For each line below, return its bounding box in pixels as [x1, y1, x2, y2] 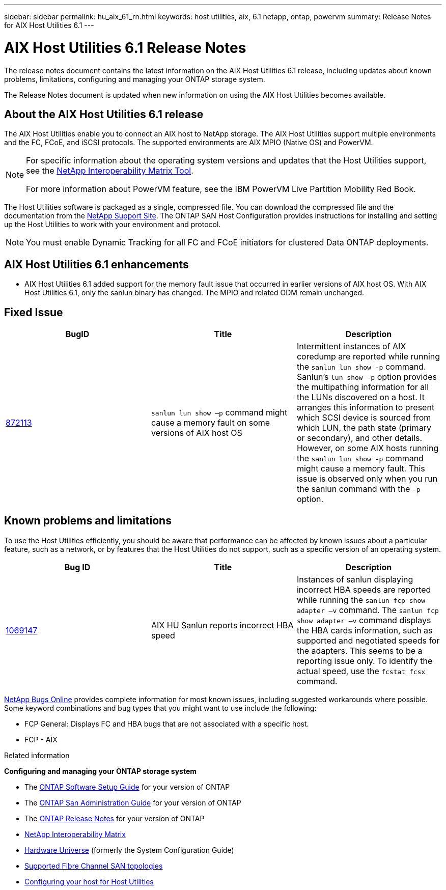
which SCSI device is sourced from [296, 412, 431, 423]
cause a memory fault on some [151, 418, 270, 428]
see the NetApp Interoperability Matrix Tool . [26, 165, 193, 176]
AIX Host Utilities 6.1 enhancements [4, 258, 189, 271]
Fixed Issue [4, 305, 63, 319]
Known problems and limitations [4, 514, 172, 527]
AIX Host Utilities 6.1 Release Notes [4, 39, 246, 57]
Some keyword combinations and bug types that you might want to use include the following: [4, 703, 317, 712]
